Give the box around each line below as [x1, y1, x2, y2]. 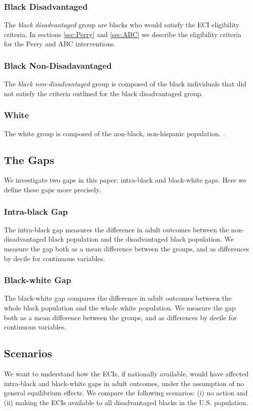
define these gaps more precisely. [4, 185, 101, 195]
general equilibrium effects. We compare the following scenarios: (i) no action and [4, 388, 248, 398]
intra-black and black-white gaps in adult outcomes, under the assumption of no [4, 378, 244, 388]
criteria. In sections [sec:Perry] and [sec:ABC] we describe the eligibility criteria [4, 29, 242, 39]
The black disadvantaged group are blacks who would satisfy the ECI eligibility [4, 20, 240, 30]
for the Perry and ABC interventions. [4, 39, 116, 49]
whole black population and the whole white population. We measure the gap [4, 303, 236, 313]
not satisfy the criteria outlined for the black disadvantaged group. [4, 88, 203, 98]
